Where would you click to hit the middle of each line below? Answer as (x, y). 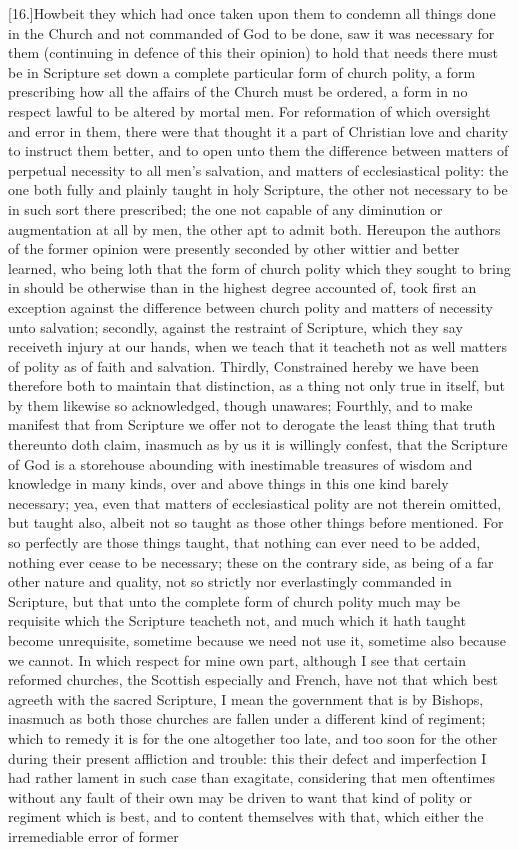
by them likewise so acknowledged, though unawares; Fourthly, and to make (240, 404)
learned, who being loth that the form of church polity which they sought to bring (259, 267)
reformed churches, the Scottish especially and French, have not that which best (253, 679)
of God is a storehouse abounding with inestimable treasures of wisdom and (240, 463)
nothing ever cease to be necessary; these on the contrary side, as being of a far (251, 561)
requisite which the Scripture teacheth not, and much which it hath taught (237, 620)
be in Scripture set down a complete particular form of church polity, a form (242, 71)
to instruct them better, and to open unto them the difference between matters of (258, 150)
